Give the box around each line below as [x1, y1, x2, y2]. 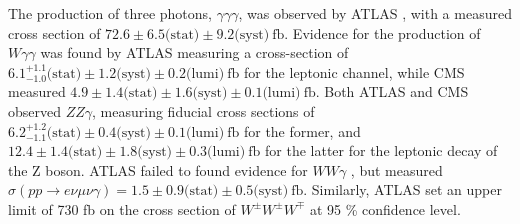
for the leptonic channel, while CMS [243, 61, 465, 82]
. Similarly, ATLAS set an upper [303, 179, 502, 200]
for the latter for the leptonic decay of [265, 140, 498, 161]
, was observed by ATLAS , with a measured [238, 3, 512, 23]
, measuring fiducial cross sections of [92, 100, 315, 121]
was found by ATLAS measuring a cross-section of [40, 42, 349, 63]
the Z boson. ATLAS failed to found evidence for [8, 159, 308, 180]
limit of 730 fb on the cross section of [8, 198, 236, 219]
